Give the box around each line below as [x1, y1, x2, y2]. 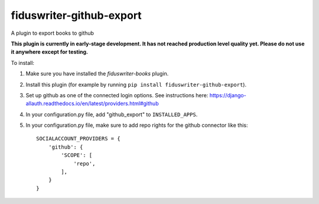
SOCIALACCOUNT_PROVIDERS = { [36, 136, 121, 142]
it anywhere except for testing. [11, 48, 89, 55]
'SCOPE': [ [61, 152, 93, 159]
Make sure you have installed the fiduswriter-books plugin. [25, 70, 169, 77]
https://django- [209, 91, 246, 98]
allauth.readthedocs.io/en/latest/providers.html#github [25, 100, 159, 107]
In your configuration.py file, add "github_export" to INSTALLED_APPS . [25, 111, 198, 118]
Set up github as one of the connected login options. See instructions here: [25, 91, 209, 98]
